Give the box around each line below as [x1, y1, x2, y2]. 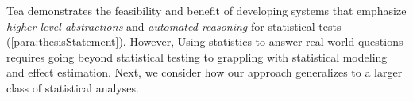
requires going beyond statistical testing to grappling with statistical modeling [6, 48, 388, 65]
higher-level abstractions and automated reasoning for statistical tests [6, 17, 342, 34]
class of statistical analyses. [6, 79, 139, 95]
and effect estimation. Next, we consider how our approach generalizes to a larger [6, 64, 403, 80]
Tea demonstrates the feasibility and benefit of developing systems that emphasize [6, 2, 407, 18]
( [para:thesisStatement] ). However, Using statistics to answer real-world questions [6, 33, 403, 50]
